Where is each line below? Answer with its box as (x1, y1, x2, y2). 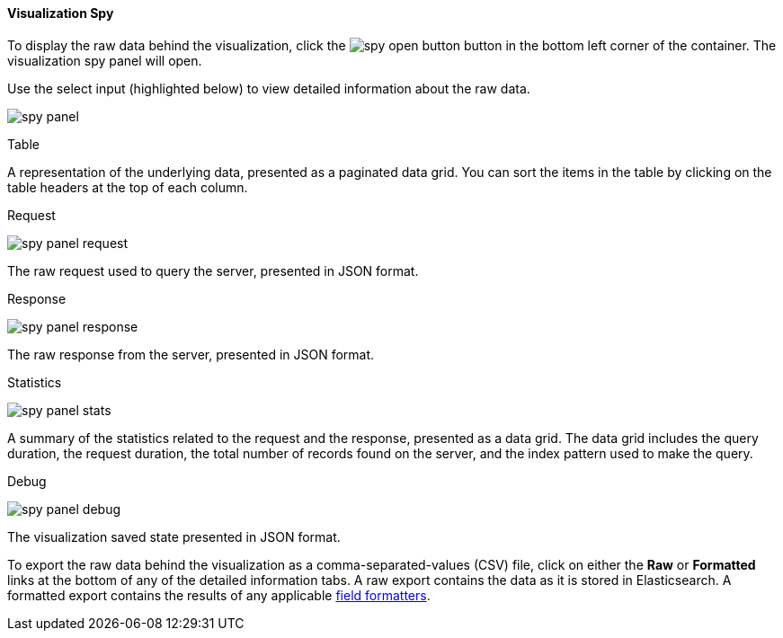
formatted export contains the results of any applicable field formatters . (7, 587, 431, 603)
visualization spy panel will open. (7, 52, 202, 68)
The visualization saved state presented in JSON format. (7, 528, 341, 545)
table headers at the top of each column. (7, 179, 248, 195)
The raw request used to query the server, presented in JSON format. (7, 262, 419, 279)
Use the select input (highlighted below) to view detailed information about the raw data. (7, 80, 530, 96)
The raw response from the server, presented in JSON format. (7, 346, 375, 362)
